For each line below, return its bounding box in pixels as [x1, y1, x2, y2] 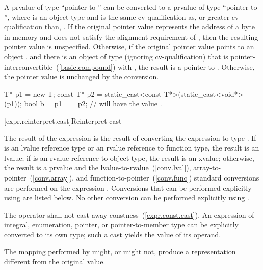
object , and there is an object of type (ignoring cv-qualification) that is [4, 51, 228, 62]
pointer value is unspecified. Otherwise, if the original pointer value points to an [4, 41, 254, 52]
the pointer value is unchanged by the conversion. [4, 71, 159, 82]
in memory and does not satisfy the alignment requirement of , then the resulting [4, 31, 258, 42]
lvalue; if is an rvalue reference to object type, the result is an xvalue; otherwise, [4, 152, 254, 163]
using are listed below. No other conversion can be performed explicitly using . [4, 192, 249, 203]
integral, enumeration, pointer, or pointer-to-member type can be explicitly [4, 219, 239, 230]
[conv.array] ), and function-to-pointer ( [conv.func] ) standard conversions [33, 172, 259, 183]
